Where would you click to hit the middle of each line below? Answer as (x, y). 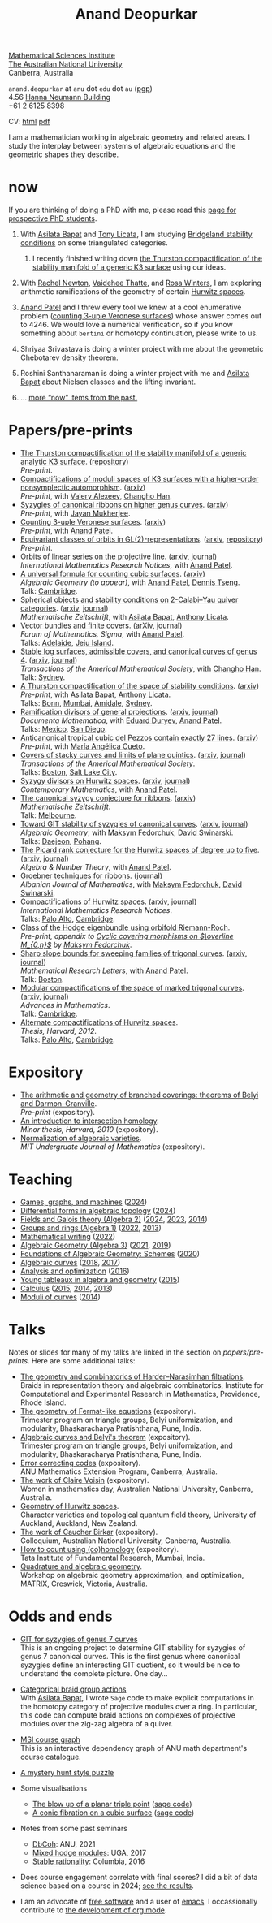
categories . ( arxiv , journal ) (64, 608)
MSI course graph (50, 1739)
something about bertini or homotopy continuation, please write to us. (139, 333)
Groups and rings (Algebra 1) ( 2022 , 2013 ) (91, 1228)
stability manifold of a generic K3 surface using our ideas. (129, 267)
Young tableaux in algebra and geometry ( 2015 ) (100, 1279)
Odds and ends (60, 1616)
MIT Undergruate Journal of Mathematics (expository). (112, 1147)
